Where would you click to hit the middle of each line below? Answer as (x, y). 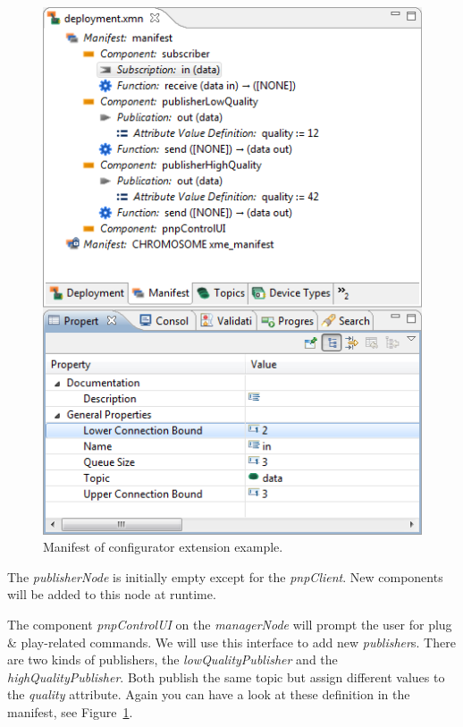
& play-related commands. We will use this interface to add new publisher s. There (231, 642)
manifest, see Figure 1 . (70, 711)
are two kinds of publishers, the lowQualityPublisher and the (173, 659)
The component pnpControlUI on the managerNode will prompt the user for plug (230, 625)
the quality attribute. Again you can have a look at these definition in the (209, 694)
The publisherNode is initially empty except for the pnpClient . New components (225, 576)
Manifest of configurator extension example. (163, 547)
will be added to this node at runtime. (112, 594)
